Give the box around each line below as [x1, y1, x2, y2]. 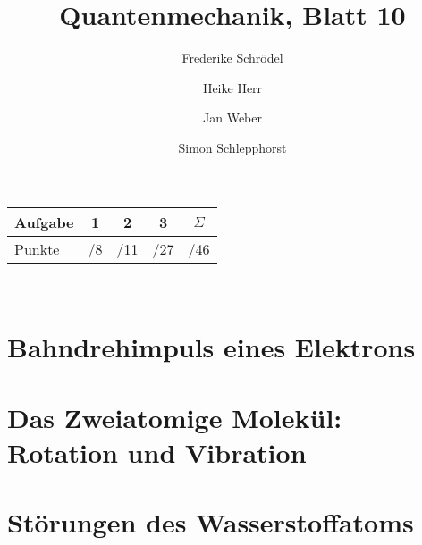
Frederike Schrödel [181, 48, 283, 67]
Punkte [14, 238, 60, 259]
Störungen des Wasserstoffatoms [7, 504, 414, 541]
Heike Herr [202, 78, 263, 96]
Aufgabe [14, 211, 74, 232]
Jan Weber [203, 108, 262, 127]
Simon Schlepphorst [178, 138, 287, 156]
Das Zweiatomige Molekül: [7, 398, 342, 435]
